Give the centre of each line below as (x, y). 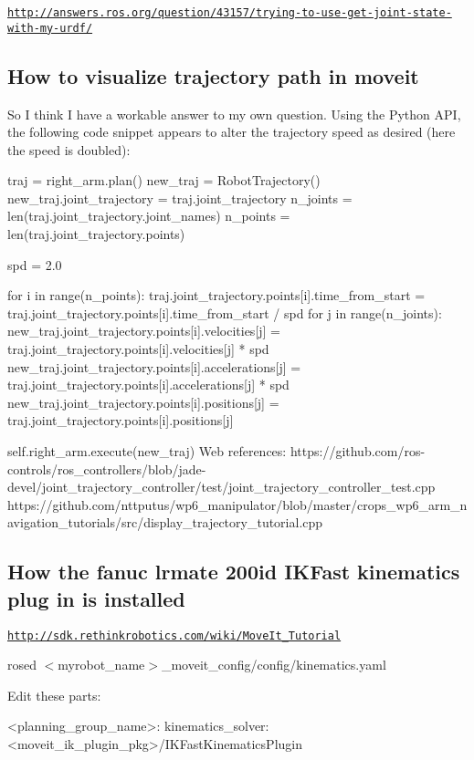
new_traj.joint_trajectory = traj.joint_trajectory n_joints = (180, 198)
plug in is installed (96, 598)
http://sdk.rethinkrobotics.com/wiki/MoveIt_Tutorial (174, 635)
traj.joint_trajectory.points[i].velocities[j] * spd (138, 349)
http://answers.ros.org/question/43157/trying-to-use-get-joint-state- (230, 13)
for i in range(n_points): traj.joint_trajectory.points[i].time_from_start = (216, 295)
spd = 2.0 (35, 264)
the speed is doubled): (69, 149)
